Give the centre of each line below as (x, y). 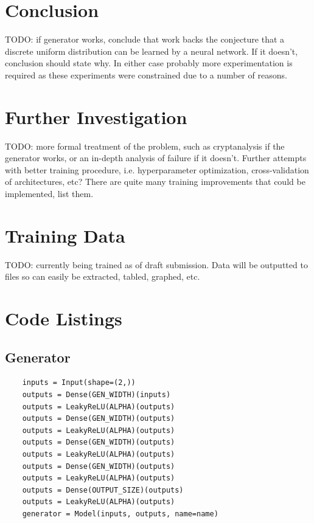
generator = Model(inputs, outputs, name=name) (120, 514)
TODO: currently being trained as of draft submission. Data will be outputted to (156, 264)
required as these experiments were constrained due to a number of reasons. (146, 74)
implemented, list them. (49, 193)
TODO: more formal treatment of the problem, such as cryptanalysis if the (145, 146)
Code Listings (64, 318)
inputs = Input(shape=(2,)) (79, 383)
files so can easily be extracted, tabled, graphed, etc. (103, 276)
